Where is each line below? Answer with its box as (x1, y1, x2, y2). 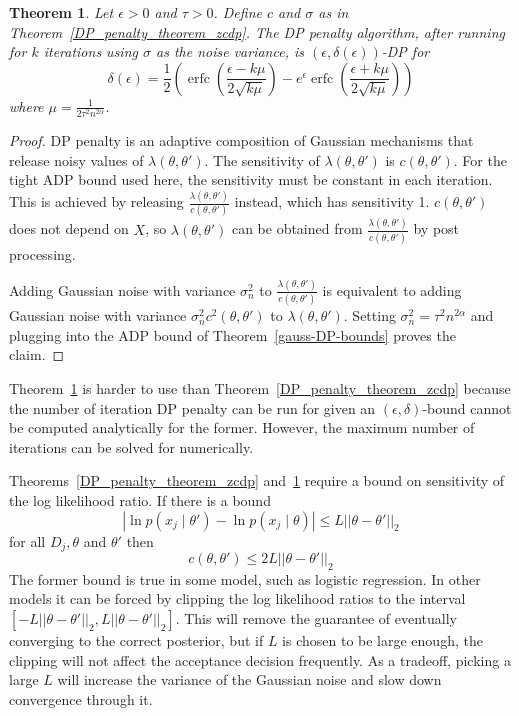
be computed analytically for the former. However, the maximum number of (9, 417, 475, 438)
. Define (213, 2, 262, 22)
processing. (9, 243, 76, 264)
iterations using (43, 41, 138, 62)
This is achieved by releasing (9, 191, 184, 212)
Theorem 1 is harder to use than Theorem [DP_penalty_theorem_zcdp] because (9, 377, 511, 398)
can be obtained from (231, 218, 363, 239)
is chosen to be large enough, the (282, 629, 483, 650)
